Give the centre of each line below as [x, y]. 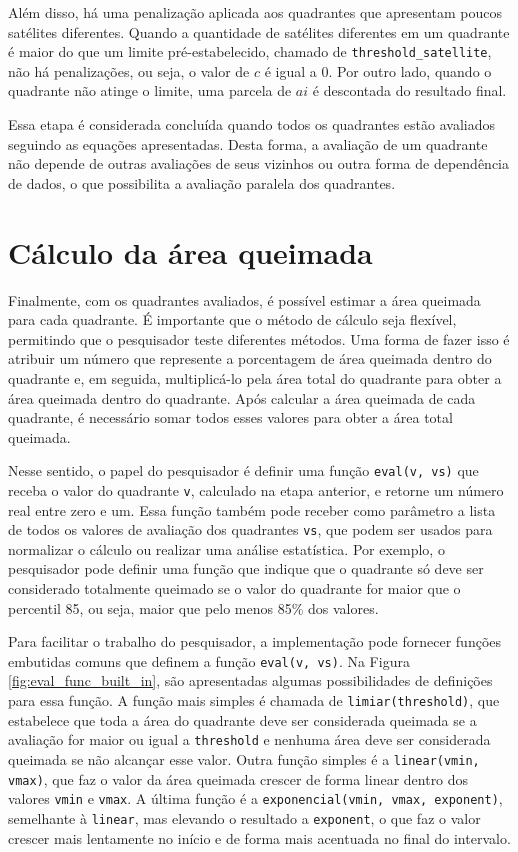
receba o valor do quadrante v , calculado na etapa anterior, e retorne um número [256, 489]
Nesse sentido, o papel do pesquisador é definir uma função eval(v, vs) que [243, 470]
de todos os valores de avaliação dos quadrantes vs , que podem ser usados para [250, 529]
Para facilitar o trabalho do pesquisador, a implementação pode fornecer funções [255, 641]
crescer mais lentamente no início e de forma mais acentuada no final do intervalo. [259, 837]
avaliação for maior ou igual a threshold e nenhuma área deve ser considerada [249, 739]
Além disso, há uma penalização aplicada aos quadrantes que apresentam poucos [255, 12]
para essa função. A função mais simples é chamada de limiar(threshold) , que [254, 700]
